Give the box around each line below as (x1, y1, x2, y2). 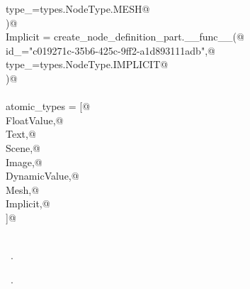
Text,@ (6, 126, 36, 141)
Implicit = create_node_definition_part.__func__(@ (6, 29, 244, 44)
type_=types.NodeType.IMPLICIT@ (6, 57, 169, 72)
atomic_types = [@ (6, 99, 91, 114)
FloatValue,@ (6, 112, 64, 127)
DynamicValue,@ (6, 168, 79, 183)
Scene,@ (6, 140, 40, 155)
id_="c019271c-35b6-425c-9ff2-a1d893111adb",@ (6, 43, 215, 58)
